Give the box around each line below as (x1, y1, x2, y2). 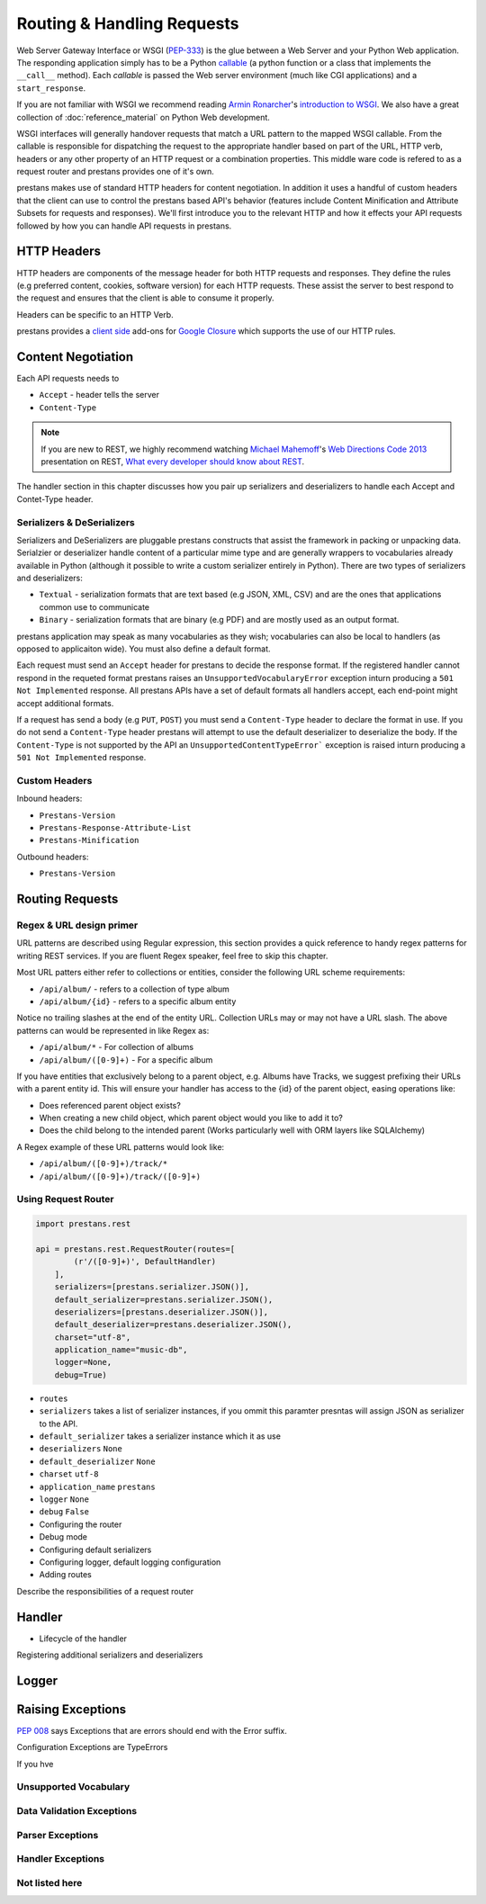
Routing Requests (16, 892, 119, 907)
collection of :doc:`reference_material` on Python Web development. (16, 112, 270, 122)
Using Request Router (16, 1193, 114, 1206)
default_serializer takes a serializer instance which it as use (39, 1431, 281, 1441)
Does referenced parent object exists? (39, 1100, 182, 1110)
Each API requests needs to (16, 373, 120, 383)
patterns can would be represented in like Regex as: (16, 1025, 210, 1036)
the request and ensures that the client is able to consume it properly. (16, 292, 274, 303)
